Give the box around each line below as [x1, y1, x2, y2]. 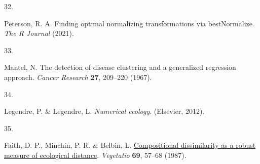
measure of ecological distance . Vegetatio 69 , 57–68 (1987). [4, 149, 187, 160]
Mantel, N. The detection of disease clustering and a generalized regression [4, 62, 236, 72]
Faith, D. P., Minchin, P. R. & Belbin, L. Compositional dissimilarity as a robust [4, 140, 256, 150]
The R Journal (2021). [4, 28, 74, 38]
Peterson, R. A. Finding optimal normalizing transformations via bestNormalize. [4, 18, 254, 28]
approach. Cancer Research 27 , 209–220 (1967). [4, 71, 152, 82]
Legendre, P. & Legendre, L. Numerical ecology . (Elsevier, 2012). [4, 106, 205, 116]
